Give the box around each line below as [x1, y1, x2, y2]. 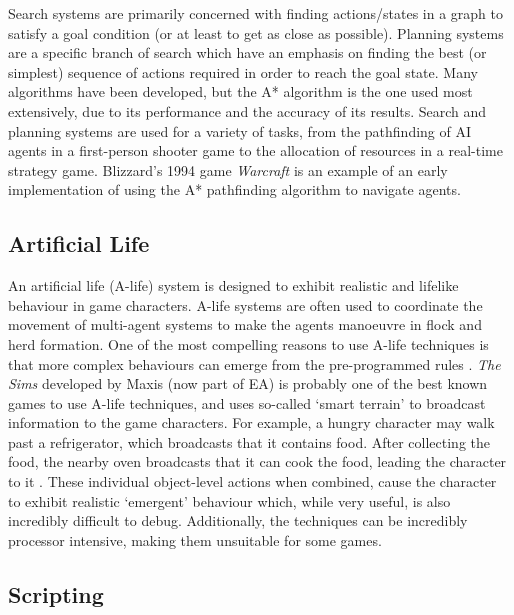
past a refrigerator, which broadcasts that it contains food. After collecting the [8, 431, 491, 452]
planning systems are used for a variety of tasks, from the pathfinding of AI [8, 120, 472, 141]
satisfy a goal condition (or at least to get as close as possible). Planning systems [8, 22, 504, 43]
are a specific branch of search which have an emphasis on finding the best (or [8, 42, 487, 63]
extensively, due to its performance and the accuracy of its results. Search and [8, 100, 487, 121]
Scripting [8, 578, 104, 609]
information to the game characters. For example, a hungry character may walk [8, 412, 495, 433]
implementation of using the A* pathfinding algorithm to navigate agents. [8, 179, 461, 200]
